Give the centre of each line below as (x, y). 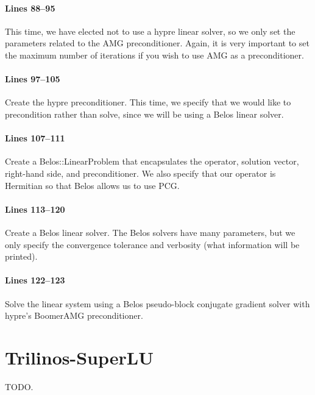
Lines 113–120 (35, 209)
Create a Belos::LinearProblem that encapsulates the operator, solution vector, (152, 161)
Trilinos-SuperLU (79, 357)
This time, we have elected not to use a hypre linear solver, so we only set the (150, 31)
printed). (21, 256)
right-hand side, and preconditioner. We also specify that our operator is (140, 173)
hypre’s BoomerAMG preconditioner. (74, 315)
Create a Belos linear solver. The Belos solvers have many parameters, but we (150, 232)
